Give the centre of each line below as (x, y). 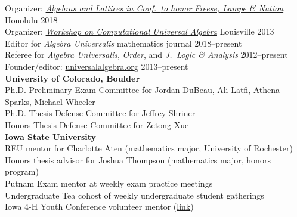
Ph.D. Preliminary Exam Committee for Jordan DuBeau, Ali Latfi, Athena (143, 90)
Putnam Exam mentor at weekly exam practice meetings (109, 183)
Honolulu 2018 (31, 19)
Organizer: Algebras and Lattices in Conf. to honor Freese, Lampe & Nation (144, 8)
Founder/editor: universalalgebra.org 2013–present (97, 66)
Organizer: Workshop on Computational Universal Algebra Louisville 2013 (140, 31)
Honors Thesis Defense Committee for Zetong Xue (97, 124)
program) (22, 171)
